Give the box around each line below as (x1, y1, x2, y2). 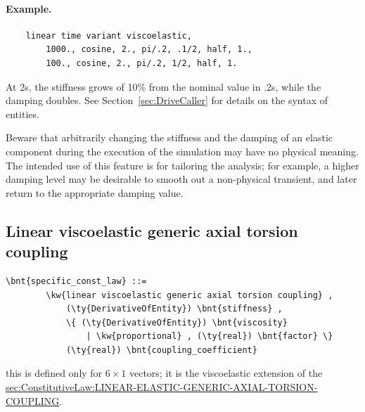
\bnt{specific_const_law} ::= (6, 276, 147, 286)
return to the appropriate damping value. (6, 185, 184, 200)
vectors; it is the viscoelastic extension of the (129, 366, 323, 380)
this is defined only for (6, 366, 103, 380)
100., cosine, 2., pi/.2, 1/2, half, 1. (46, 58, 238, 68)
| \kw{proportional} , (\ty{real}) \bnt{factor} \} (86, 331, 333, 342)
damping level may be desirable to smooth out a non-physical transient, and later (6, 172, 357, 186)
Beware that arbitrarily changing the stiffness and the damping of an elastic (6, 130, 333, 145)
